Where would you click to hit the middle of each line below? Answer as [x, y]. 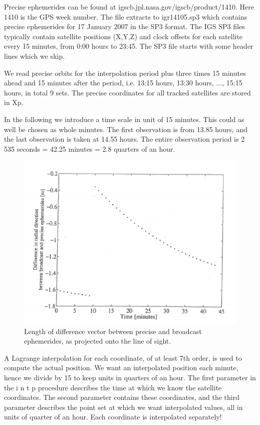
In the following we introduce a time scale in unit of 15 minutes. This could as [124, 119]
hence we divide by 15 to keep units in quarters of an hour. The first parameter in [130, 377]
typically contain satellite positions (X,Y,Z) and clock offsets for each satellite [123, 36]
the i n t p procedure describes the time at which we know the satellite [113, 387]
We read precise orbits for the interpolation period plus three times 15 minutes [125, 73]
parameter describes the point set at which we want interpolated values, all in [123, 407]
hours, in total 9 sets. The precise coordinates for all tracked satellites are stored [127, 92]
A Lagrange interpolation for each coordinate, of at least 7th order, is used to [123, 357]
